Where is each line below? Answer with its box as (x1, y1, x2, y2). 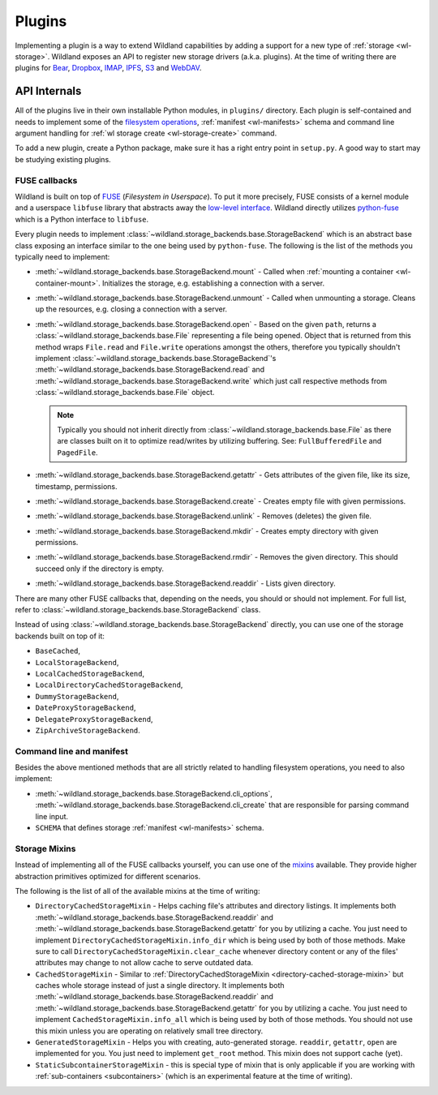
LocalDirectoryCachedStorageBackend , (35, 680, 183, 689)
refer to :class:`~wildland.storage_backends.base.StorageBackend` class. (15, 605, 261, 615)
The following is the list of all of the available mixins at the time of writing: (15, 886, 260, 895)
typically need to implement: (15, 251, 110, 261)
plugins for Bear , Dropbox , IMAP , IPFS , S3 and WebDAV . (15, 63, 202, 73)
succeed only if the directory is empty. (35, 564, 165, 573)
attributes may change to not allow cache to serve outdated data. (35, 958, 254, 968)
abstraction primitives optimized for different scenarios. (15, 871, 201, 881)
